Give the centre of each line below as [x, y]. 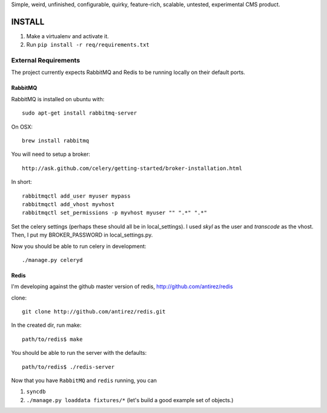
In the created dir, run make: [46, 325]
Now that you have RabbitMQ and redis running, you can [84, 381]
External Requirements [46, 61]
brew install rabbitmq [56, 140]
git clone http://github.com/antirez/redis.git [94, 312]
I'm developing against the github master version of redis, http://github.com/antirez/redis [122, 287]
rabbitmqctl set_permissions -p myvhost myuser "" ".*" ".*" [114, 213]
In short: [22, 182]
